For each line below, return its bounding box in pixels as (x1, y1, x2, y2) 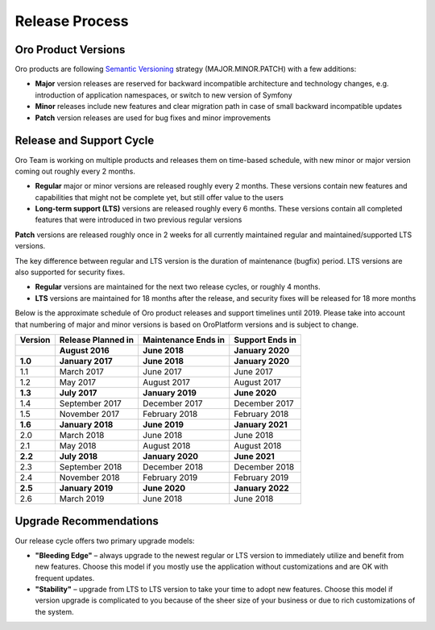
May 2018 (59, 440, 97, 451)
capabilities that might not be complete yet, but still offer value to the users (35, 192, 284, 202)
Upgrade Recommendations (14, 515, 159, 528)
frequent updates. (35, 573, 95, 582)
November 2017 (59, 408, 120, 419)
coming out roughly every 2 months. (14, 166, 136, 176)
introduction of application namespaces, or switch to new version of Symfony (35, 90, 292, 100)
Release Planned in (59, 335, 135, 345)
